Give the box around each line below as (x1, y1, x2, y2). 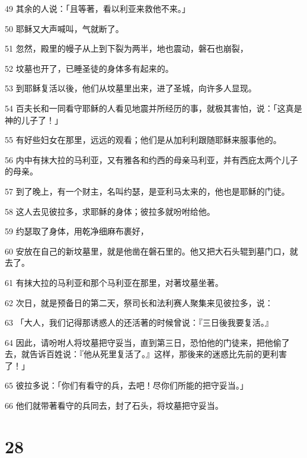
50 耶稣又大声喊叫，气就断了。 (5, 22, 124, 34)
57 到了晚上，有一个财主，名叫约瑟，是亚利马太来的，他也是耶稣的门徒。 (5, 185, 290, 197)
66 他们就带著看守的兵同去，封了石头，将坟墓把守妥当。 (5, 399, 223, 412)
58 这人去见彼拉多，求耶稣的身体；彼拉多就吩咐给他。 (5, 205, 215, 217)
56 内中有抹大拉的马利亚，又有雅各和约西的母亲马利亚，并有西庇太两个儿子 (5, 153, 298, 166)
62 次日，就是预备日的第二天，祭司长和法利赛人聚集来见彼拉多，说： (5, 296, 273, 308)
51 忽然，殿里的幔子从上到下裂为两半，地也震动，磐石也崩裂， (5, 42, 248, 55)
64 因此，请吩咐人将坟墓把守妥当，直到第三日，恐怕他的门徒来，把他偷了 (5, 336, 290, 348)
